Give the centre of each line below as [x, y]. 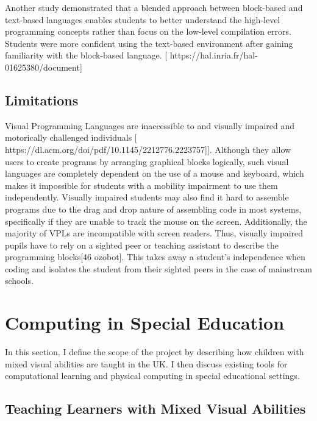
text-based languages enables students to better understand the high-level [143, 19]
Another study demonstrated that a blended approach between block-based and [154, 7]
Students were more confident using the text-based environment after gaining [149, 43]
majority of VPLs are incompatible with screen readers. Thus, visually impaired [154, 233]
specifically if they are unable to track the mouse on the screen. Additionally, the [156, 221]
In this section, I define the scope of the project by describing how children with [155, 352]
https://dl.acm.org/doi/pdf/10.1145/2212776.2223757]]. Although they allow [148, 149]
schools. [19, 281]
